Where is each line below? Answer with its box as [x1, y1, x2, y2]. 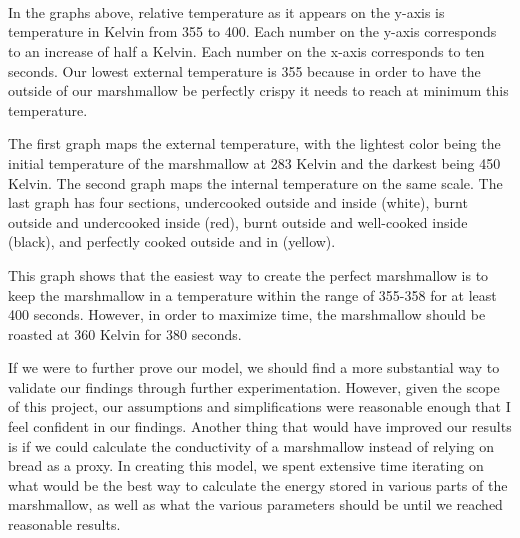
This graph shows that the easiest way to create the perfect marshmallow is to [8, 264, 489, 285]
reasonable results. [8, 514, 121, 535]
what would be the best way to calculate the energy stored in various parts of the [8, 474, 508, 495]
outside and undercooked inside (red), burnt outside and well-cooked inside [8, 211, 468, 232]
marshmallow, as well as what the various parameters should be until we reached [8, 494, 503, 515]
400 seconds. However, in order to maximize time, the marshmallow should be [8, 304, 486, 325]
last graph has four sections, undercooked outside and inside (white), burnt [8, 192, 468, 213]
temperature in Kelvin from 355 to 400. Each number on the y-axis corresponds [8, 21, 497, 42]
